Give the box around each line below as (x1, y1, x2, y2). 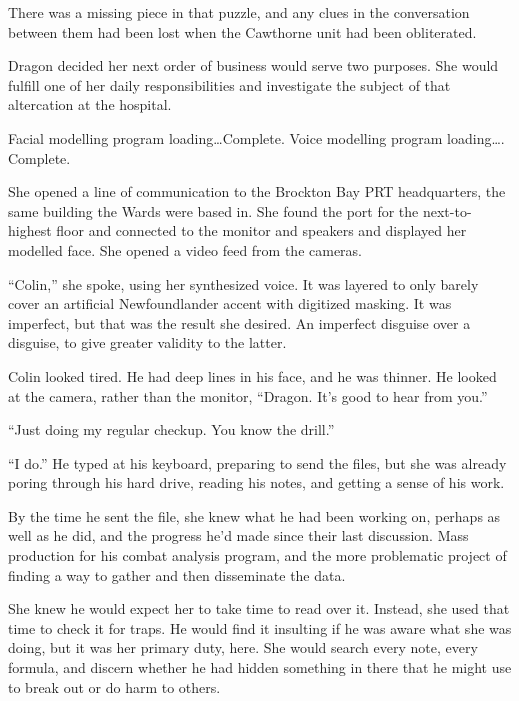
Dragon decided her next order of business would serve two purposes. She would (8, 55, 499, 76)
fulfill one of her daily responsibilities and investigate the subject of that (8, 74, 451, 95)
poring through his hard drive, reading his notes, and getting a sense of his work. (8, 472, 505, 493)
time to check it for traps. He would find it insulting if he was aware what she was (8, 617, 512, 638)
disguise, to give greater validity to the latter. (8, 332, 287, 353)
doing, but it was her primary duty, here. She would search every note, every (8, 637, 478, 658)
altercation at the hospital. (8, 94, 172, 115)
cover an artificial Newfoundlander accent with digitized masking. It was (8, 293, 452, 314)
